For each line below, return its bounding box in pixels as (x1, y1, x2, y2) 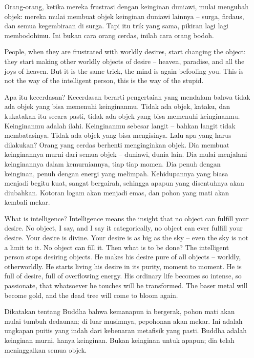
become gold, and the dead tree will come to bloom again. (4, 290, 178, 300)
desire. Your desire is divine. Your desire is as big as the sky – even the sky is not (4, 232, 249, 243)
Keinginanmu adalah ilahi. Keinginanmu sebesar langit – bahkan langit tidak (4, 120, 235, 130)
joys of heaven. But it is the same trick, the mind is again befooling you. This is (4, 65, 244, 76)
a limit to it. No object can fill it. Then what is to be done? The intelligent (4, 242, 229, 252)
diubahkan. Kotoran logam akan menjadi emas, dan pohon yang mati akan (4, 187, 229, 197)
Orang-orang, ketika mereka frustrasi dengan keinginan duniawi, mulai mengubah (4, 1, 249, 11)
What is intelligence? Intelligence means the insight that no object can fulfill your (4, 213, 249, 223)
